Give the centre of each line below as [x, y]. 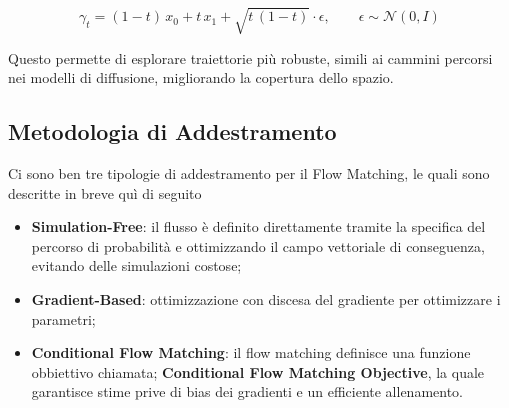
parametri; [63, 318]
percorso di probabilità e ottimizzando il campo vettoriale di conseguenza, [258, 245]
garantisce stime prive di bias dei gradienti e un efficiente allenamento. [247, 391]
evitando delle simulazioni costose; [136, 265]
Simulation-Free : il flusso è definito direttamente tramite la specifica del [258, 226]
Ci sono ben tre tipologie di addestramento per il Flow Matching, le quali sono [249, 172]
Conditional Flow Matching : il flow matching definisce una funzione [251, 352]
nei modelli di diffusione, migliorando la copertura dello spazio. [201, 77]
